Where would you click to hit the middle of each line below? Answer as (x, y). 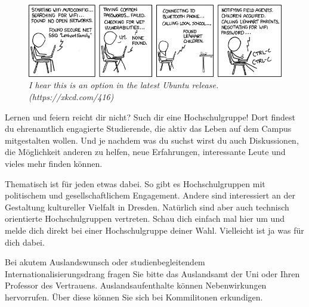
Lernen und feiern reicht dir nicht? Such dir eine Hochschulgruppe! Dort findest (150, 117)
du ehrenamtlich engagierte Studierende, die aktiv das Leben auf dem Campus (148, 128)
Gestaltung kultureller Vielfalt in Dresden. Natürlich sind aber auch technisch (147, 207)
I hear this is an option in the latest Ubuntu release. (124, 85)
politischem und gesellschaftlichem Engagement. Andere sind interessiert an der (150, 195)
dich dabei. (25, 242)
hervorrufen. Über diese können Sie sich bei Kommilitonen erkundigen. (134, 297)
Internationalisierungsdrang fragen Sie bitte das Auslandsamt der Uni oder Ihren (152, 273)
